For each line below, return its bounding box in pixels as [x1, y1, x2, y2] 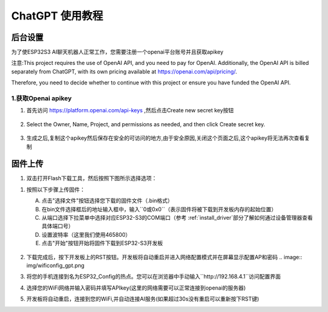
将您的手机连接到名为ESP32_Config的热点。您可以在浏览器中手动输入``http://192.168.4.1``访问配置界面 [26, 273, 281, 280]
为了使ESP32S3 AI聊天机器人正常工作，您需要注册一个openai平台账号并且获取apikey [11, 49, 224, 56]
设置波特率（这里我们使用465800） [41, 231, 131, 238]
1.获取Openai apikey [11, 94, 72, 103]
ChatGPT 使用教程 [11, 9, 103, 22]
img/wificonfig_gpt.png [26, 262, 85, 269]
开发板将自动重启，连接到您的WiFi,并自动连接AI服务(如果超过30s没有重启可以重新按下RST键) [26, 295, 259, 303]
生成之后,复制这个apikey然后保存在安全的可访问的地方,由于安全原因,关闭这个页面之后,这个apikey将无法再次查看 [26, 134, 305, 142]
